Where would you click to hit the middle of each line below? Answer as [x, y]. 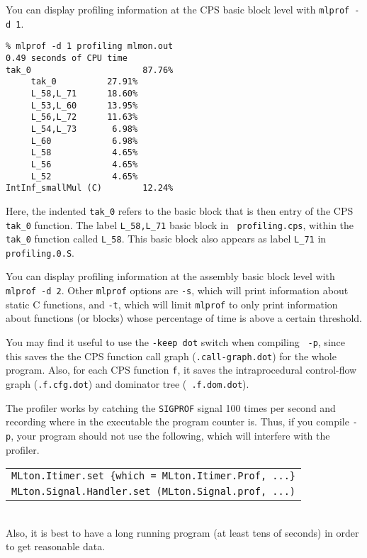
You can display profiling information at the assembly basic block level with [170, 276]
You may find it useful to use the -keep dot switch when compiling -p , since [175, 341]
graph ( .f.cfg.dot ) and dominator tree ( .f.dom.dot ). [128, 383]
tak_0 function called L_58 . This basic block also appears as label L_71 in [166, 239]
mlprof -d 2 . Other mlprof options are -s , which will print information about [177, 290]
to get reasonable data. [56, 546]
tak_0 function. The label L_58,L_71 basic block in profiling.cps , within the [180, 224]
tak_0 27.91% [84, 82]
